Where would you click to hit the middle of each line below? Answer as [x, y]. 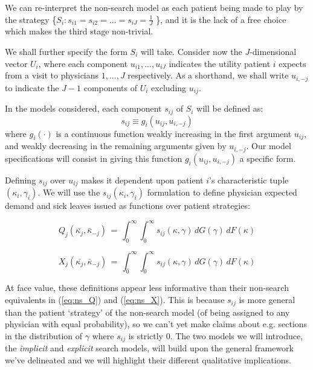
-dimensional [273, 52]
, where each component [83, 63]
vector [16, 63]
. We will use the [69, 192]
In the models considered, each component [83, 108]
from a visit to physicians [52, 75]
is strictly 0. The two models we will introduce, [216, 335]
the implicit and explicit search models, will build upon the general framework [149, 348]
